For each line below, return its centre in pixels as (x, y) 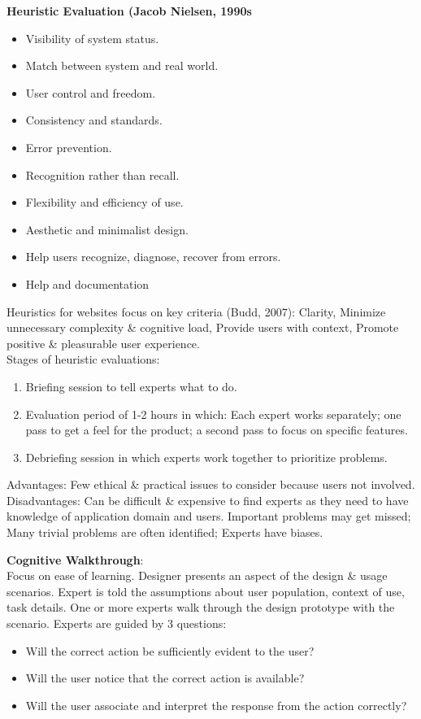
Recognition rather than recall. (102, 174)
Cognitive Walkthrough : (75, 559)
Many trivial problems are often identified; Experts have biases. (165, 532)
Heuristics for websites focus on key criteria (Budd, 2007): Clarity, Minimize (196, 311)
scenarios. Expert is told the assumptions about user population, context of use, (206, 591)
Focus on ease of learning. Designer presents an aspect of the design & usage (197, 575)
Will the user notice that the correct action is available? (165, 678)
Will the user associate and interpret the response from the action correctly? (216, 705)
